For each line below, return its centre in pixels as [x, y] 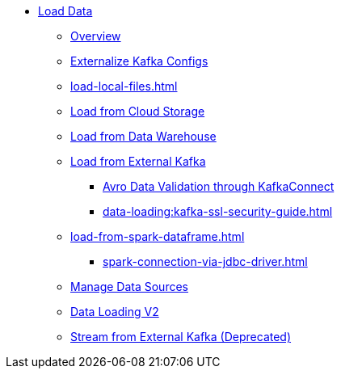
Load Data [65, 11]
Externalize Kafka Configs [139, 61]
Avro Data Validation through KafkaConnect [219, 186]
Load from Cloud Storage [138, 111]
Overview [96, 36]
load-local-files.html [124, 86]
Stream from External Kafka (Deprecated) [181, 337]
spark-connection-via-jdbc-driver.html [205, 261]
